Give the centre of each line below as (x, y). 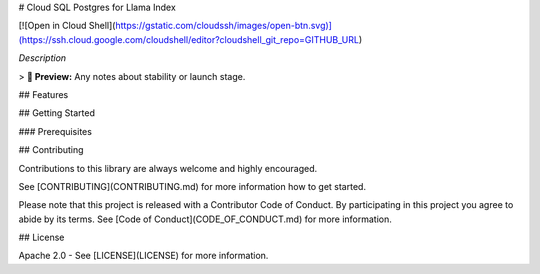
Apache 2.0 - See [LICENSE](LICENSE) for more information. (143, 256)
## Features (43, 94)
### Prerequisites (55, 131)
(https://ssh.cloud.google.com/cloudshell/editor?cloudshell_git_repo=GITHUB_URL (189, 39)
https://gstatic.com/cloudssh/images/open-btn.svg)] (223, 26)
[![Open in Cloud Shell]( (67, 26)
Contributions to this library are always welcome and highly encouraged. (168, 168)
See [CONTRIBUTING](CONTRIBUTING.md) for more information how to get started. (192, 186)
